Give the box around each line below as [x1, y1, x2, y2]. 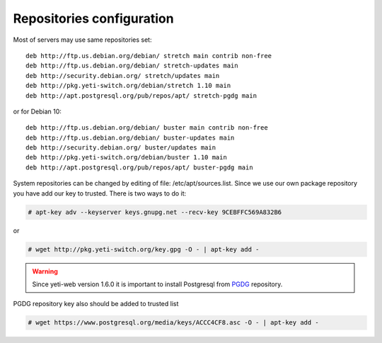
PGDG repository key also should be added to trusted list [13, 300, 179, 308]
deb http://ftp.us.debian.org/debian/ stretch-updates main [25, 62, 238, 70]
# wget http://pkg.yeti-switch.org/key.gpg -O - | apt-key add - [28, 245, 260, 253]
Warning [32, 266, 58, 276]
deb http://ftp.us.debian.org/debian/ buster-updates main [25, 133, 235, 142]
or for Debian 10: [13, 107, 62, 116]
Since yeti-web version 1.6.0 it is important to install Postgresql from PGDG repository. [32, 280, 283, 288]
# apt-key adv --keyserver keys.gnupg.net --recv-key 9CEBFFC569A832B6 [28, 208, 282, 216]
